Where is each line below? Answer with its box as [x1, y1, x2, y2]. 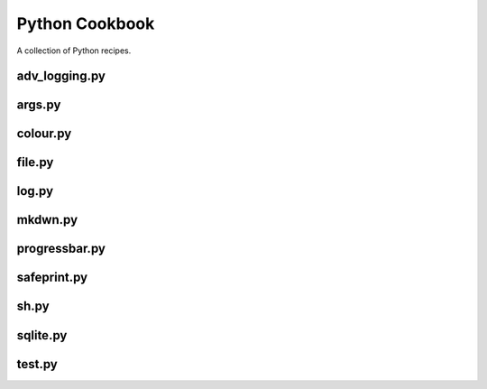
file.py [16, 154, 54, 171]
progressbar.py [16, 241, 106, 256]
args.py [16, 97, 61, 113]
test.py [16, 357, 58, 372]
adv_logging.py [16, 69, 106, 84]
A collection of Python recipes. [16, 45, 132, 56]
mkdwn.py [16, 212, 78, 227]
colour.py [16, 126, 72, 142]
